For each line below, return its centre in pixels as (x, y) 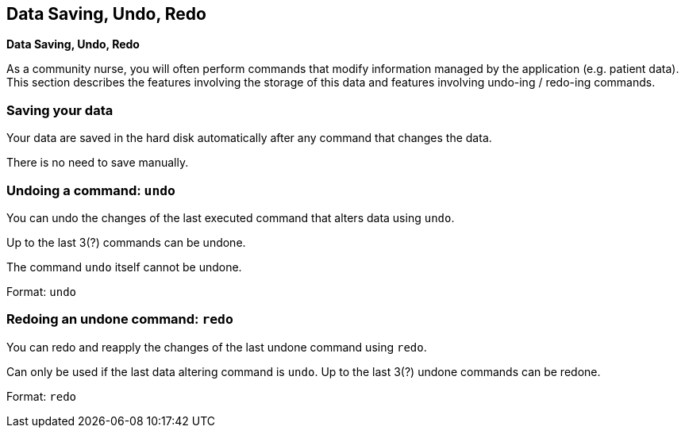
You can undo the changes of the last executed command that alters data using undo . (231, 217)
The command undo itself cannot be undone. (124, 267)
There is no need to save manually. (98, 163)
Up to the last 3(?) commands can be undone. (126, 242)
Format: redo (41, 396)
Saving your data (60, 110)
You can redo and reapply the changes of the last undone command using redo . (217, 347)
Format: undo (41, 291)
